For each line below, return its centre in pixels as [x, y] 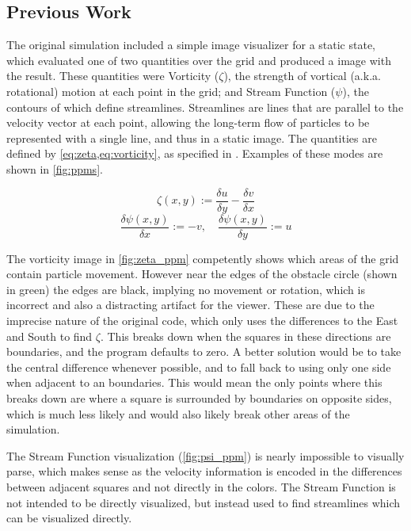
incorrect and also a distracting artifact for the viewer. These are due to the [190, 305]
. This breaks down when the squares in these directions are [245, 336]
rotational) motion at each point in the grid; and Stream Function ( [171, 91]
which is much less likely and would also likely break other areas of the [178, 413]
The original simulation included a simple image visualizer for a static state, [191, 45]
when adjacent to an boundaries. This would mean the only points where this [194, 382]
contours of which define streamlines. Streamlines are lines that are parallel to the [205, 107]
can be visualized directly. [69, 518]
